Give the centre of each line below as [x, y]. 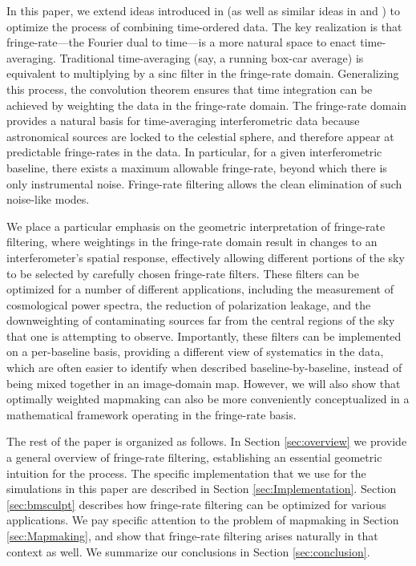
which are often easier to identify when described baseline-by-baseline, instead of [204, 368]
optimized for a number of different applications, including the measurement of [200, 289]
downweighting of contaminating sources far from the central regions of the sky [201, 320]
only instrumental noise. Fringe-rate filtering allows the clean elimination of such [204, 183]
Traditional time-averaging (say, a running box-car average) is [212, 57]
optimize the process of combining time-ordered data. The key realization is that [204, 26]
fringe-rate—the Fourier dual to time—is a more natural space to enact [182, 42]
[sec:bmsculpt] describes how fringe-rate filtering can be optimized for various [196, 504]
